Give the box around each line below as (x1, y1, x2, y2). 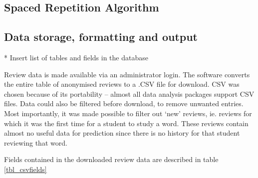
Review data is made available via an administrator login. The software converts (4, 69, 250, 79)
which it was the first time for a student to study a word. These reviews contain (4, 118, 249, 128)
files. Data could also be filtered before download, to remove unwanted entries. (4, 98, 244, 109)
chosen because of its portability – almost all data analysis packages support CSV (4, 88, 255, 99)
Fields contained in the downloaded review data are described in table (4, 154, 219, 165)
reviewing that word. (4, 137, 67, 148)
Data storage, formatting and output (4, 29, 198, 44)
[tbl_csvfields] (4, 164, 47, 174)
